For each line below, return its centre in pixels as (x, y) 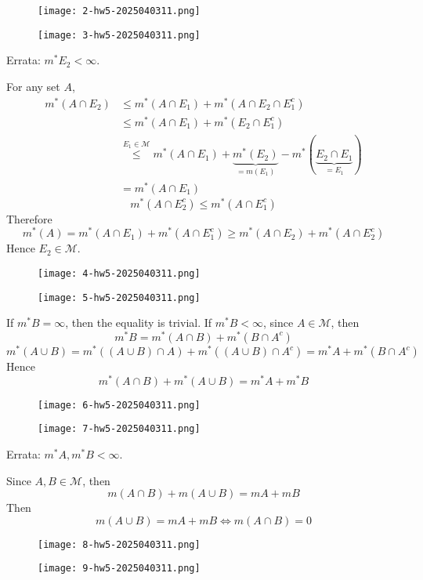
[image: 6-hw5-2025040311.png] (119, 405)
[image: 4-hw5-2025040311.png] (119, 273)
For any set (33, 86)
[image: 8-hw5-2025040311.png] (119, 544)
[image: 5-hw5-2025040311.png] (119, 297)
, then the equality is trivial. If (139, 323)
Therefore (29, 218)
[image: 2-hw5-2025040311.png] (119, 11)
